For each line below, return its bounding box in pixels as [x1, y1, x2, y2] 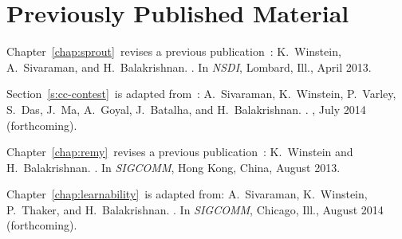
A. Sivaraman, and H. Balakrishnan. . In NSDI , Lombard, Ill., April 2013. [6, 58, 372, 75]
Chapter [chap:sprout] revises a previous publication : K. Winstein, [6, 43, 341, 60]
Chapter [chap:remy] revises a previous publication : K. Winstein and [6, 143, 353, 160]
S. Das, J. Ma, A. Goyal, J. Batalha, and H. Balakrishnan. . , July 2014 [6, 100, 366, 117]
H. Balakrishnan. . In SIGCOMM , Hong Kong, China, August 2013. [6, 159, 341, 175]
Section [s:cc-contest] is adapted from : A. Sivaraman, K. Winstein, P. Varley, [6, 85, 396, 102]
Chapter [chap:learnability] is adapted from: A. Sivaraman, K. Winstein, [6, 186, 368, 202]
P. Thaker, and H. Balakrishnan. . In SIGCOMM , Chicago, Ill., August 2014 [6, 201, 384, 217]
